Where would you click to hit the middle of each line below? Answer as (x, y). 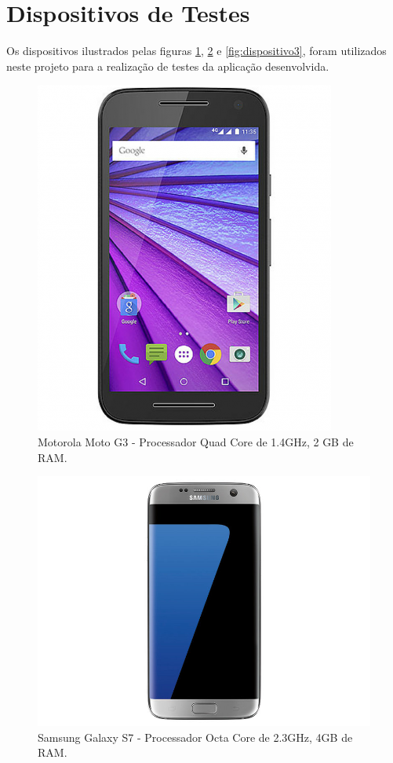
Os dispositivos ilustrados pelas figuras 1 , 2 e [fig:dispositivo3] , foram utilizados (196, 51)
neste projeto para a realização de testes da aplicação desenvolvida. (168, 66)
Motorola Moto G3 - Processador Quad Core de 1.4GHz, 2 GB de (196, 441)
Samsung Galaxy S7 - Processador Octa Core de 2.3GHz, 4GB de (195, 737)
